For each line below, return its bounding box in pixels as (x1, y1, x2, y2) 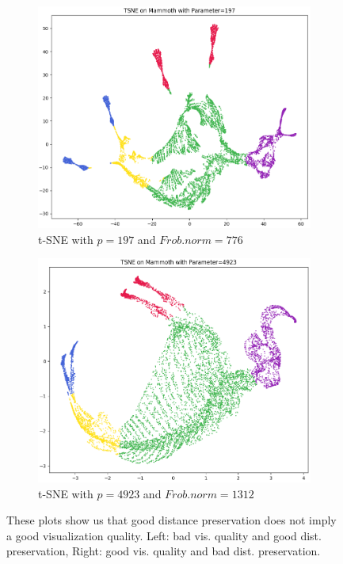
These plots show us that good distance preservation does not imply (6, 512, 337, 528)
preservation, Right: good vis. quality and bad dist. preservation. (6, 543, 321, 559)
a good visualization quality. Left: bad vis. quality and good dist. (6, 527, 322, 543)
